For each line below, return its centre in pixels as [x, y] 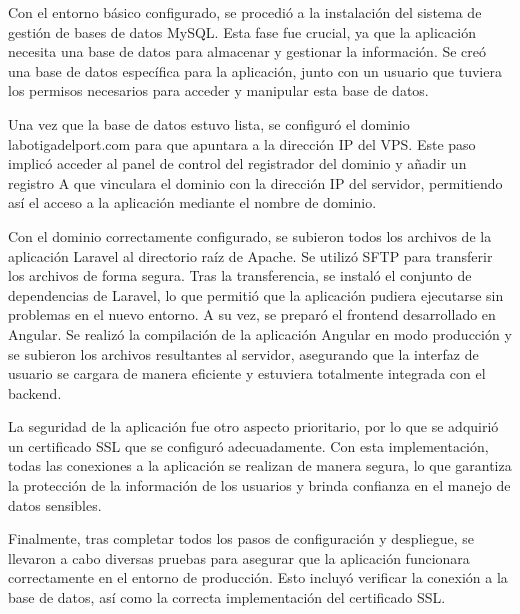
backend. [35, 392]
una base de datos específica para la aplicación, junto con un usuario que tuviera [255, 70]
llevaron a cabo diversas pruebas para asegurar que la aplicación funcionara [239, 557]
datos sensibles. [55, 504]
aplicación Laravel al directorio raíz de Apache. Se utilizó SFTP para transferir [250, 255]
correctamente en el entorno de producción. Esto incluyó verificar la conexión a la [258, 577]
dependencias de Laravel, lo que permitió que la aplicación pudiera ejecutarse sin [256, 294]
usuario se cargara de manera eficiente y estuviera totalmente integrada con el [247, 373]
